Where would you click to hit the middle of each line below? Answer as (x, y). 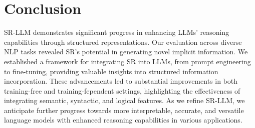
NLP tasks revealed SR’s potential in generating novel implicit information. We (126, 52)
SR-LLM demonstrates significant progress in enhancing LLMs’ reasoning (117, 32)
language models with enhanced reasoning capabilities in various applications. (123, 120)
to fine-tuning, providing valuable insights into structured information (111, 71)
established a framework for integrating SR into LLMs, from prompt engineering (127, 61)
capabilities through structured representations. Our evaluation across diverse (123, 42)
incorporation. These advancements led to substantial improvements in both (121, 81)
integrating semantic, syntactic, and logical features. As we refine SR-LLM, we (124, 100)
